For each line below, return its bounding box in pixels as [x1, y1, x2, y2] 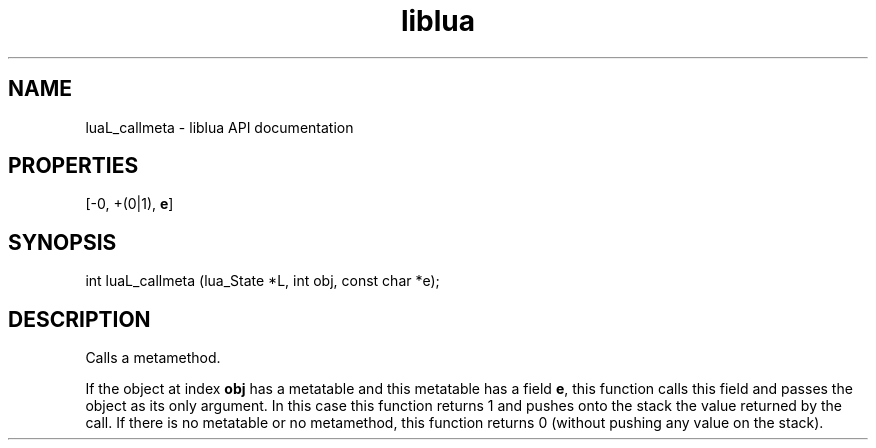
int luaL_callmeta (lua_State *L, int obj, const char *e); [85, 272, 440, 290]
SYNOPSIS [8, 229, 117, 255]
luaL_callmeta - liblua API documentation [85, 118, 354, 136]
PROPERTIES [8, 153, 139, 179]
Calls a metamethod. [85, 349, 221, 367]
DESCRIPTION [8, 306, 151, 332]
